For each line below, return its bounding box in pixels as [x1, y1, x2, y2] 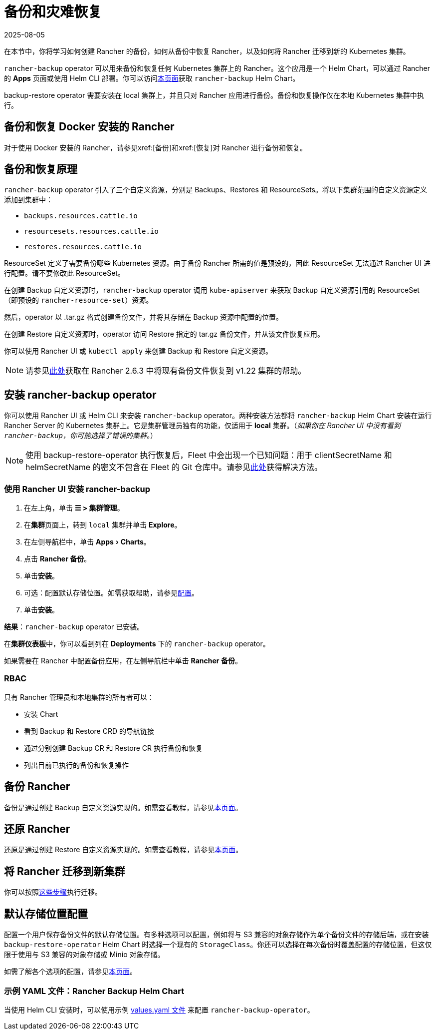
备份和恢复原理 [4, 163, 77, 176]
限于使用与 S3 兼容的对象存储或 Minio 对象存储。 [4, 950, 165, 959]
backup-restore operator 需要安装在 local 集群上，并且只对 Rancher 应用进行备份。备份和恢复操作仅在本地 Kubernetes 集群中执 [4, 90, 424, 99]
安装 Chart [24, 709, 58, 718]
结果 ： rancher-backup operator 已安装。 [4, 622, 144, 631]
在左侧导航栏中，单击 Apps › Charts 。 [24, 537, 151, 546]
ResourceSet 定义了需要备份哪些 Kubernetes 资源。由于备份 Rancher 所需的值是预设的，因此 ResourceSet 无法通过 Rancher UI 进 [4, 259, 431, 268]
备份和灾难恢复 [4, 3, 102, 20]
